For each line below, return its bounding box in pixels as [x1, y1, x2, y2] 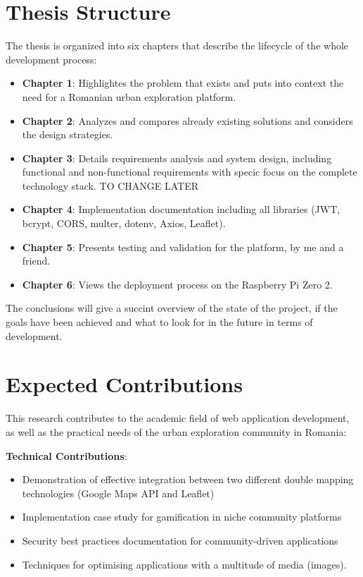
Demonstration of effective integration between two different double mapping [22, 472, 354, 487]
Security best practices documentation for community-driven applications [22, 533, 338, 547]
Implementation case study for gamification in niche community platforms [22, 509, 342, 524]
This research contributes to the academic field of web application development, [6, 411, 350, 425]
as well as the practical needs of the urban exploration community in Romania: [6, 424, 347, 439]
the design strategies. [22, 127, 113, 142]
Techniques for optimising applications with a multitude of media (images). [22, 557, 347, 571]
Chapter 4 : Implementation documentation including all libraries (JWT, [22, 202, 340, 217]
